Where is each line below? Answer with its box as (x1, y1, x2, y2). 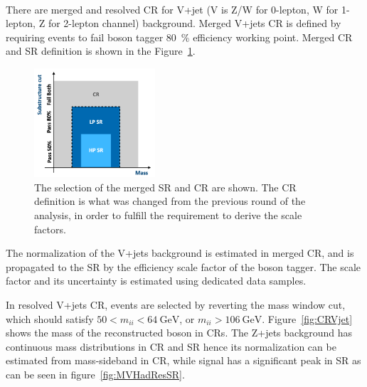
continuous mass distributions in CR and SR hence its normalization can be (6, 339, 336, 354)
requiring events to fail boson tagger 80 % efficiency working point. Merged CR (6, 29, 353, 44)
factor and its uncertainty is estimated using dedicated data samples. (6, 273, 307, 288)
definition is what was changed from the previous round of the (34, 193, 306, 208)
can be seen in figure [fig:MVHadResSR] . (6, 366, 185, 381)
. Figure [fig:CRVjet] (262, 311, 353, 326)
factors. (34, 221, 66, 236)
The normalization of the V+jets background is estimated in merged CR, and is (6, 245, 354, 260)
